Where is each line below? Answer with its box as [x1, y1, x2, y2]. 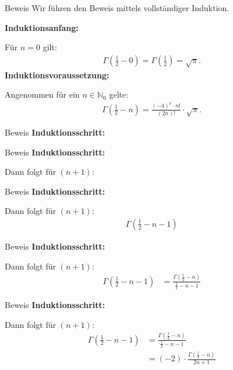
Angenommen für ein [5, 88, 80, 101]
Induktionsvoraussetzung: [5, 68, 109, 81]
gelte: [109, 88, 128, 101]
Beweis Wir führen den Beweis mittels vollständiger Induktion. [5, 2, 229, 13]
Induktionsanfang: [5, 21, 79, 33]
